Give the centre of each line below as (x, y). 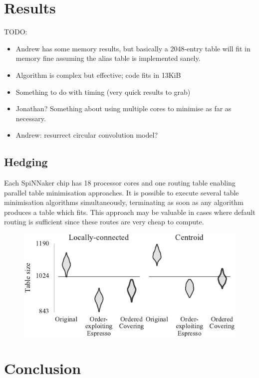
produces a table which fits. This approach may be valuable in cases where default (130, 212)
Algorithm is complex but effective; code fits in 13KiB (98, 75)
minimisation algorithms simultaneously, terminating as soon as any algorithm (124, 202)
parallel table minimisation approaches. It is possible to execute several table (122, 192)
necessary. (31, 118)
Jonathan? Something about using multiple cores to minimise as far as (124, 108)
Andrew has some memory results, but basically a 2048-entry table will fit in (133, 48)
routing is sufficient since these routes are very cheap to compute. (104, 222)
